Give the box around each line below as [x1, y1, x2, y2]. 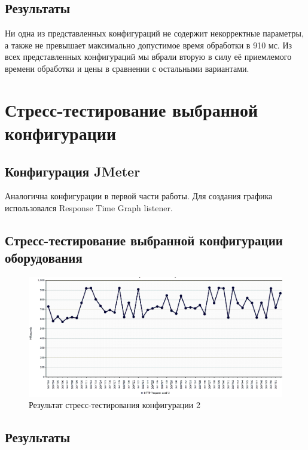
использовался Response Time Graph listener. [5, 201, 173, 214]
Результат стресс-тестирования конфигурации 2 [29, 399, 200, 411]
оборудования [5, 248, 83, 267]
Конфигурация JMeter [5, 162, 141, 180]
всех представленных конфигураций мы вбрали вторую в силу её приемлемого [5, 50, 292, 63]
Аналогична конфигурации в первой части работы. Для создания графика [5, 190, 273, 202]
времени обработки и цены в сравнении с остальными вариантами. [5, 62, 249, 74]
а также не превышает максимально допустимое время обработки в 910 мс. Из [5, 38, 292, 51]
